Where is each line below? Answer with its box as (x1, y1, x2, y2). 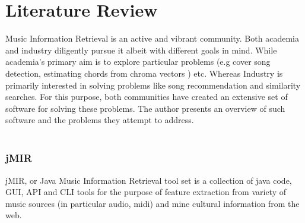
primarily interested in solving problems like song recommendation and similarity (5, 78, 301, 91)
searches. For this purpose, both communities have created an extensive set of (5, 90, 288, 103)
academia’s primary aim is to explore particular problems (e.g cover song (5, 55, 271, 68)
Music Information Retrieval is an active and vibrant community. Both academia (5, 32, 299, 45)
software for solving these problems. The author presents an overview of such (5, 102, 285, 114)
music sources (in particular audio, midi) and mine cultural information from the (5, 197, 300, 209)
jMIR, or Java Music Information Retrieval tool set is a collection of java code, (5, 174, 292, 186)
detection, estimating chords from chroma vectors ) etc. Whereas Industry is (5, 67, 283, 79)
